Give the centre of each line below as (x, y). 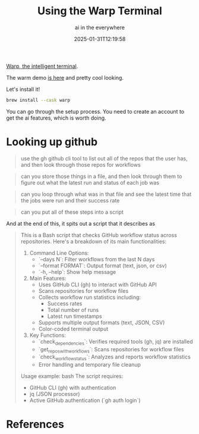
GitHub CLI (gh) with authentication (73, 388)
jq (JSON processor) (55, 394)
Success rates (65, 303)
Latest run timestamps (75, 316)
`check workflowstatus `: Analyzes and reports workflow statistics (115, 357)
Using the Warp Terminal (100, 11)
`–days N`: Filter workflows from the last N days (97, 259)
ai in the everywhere (100, 27)
